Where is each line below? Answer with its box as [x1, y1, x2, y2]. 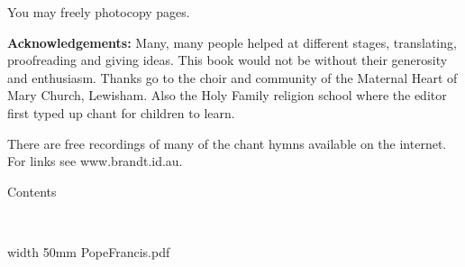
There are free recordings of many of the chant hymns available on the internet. [7, 133, 447, 152]
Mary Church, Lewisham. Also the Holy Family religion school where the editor [7, 86, 447, 105]
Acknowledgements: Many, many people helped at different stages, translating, [7, 32, 457, 51]
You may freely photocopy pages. [7, 3, 190, 21]
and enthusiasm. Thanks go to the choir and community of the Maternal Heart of [7, 68, 458, 87]
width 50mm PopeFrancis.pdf [7, 242, 170, 261]
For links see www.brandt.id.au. [7, 152, 183, 170]
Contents [7, 181, 57, 200]
